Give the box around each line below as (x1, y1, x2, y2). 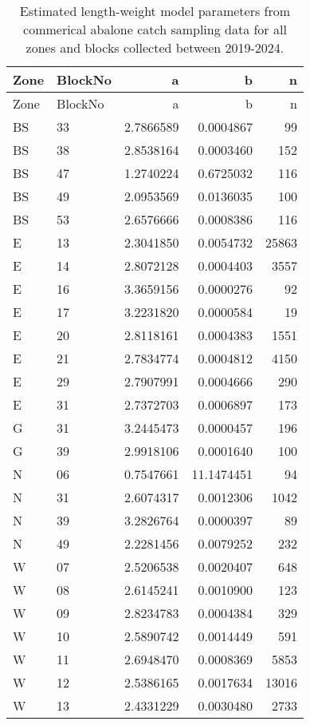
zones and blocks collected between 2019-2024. (26, 38, 284, 57)
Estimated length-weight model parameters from (19, 2, 291, 20)
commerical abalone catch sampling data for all (23, 20, 287, 38)
